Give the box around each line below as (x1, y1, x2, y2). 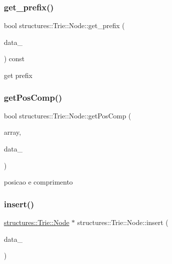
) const (4, 53, 25, 64)
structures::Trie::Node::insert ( (77, 217, 169, 227)
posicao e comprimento (4, 177, 73, 187)
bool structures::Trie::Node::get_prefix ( (4, 20, 125, 31)
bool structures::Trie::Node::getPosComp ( (4, 110, 131, 120)
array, (4, 127, 21, 137)
